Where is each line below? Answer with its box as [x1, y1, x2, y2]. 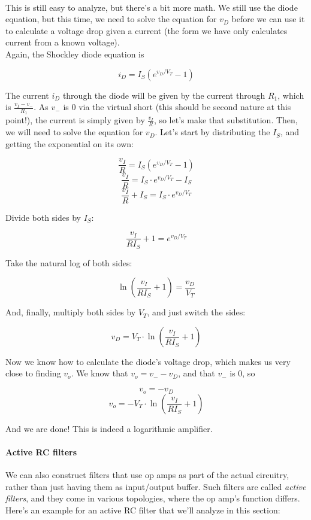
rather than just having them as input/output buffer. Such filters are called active [5, 480, 306, 492]
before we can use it [231, 13, 305, 25]
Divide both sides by [5, 211, 81, 223]
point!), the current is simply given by [5, 114, 145, 126]
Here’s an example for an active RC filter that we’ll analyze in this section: [5, 503, 280, 516]
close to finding [5, 367, 61, 379]
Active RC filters [5, 445, 77, 458]
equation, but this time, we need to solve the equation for [5, 13, 217, 25]
